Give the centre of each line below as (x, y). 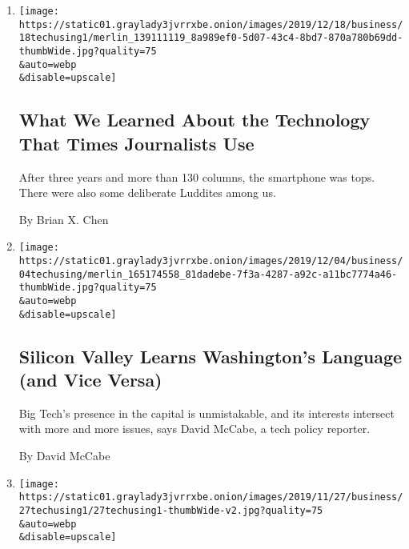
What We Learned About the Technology (194, 120)
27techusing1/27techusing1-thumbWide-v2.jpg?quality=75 (171, 510)
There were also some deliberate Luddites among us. (147, 192)
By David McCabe (64, 456)
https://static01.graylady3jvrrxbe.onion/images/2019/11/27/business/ (211, 497)
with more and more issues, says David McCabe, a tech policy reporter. (194, 429)
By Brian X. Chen (64, 219)
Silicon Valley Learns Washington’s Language (211, 356)
